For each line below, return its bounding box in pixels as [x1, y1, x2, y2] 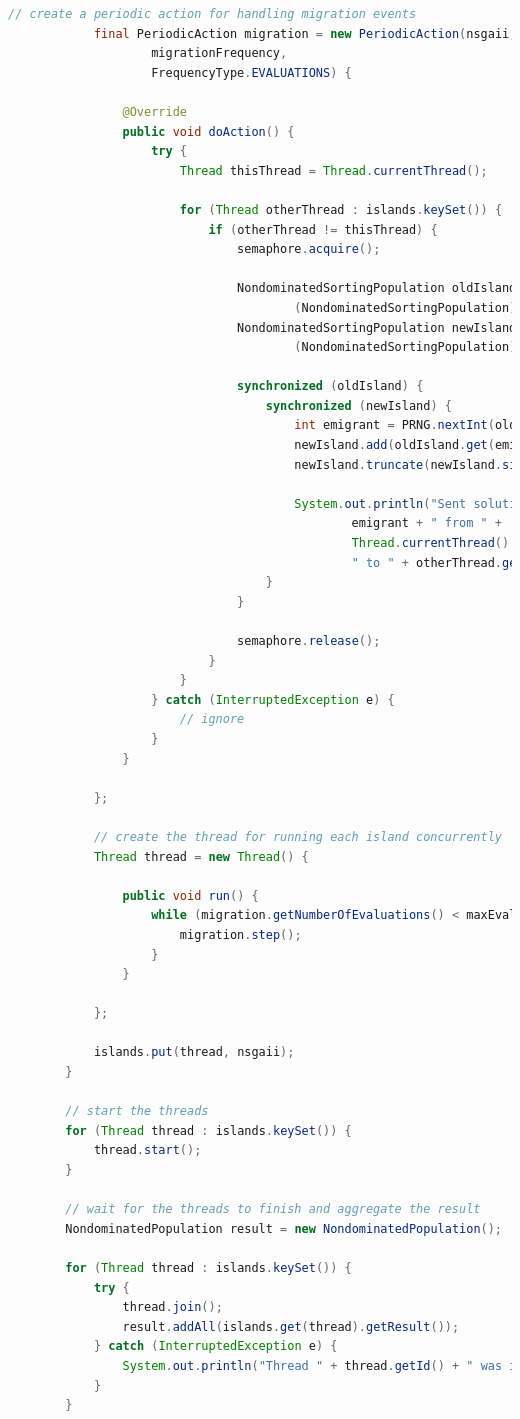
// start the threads [65, 1104, 209, 1119]
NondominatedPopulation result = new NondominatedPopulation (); [65, 1221, 503, 1236]
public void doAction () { [122, 124, 295, 139]
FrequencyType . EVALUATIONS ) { [151, 65, 352, 80]
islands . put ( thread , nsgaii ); [93, 1045, 295, 1060]
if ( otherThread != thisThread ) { [208, 222, 438, 237]
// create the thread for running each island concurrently [93, 829, 502, 844]
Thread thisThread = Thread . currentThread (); [179, 163, 488, 178]
